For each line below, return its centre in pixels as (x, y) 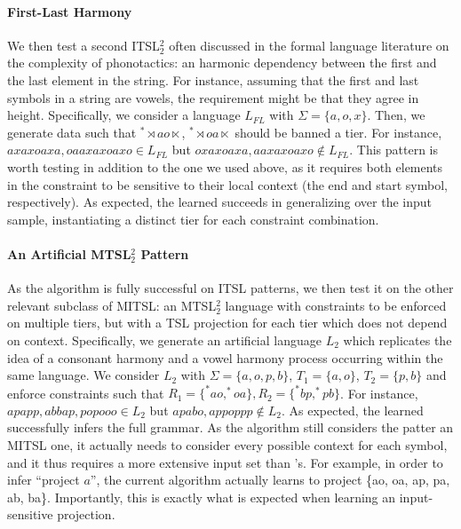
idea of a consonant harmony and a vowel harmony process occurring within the (225, 357)
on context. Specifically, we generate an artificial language (164, 340)
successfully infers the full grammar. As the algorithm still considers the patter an (230, 427)
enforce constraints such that (86, 393)
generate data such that (72, 132)
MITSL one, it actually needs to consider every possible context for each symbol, (227, 444)
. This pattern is (394, 150)
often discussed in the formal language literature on (309, 45)
